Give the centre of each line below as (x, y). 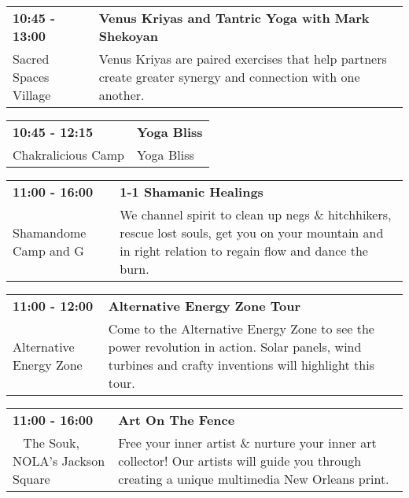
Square (31, 479)
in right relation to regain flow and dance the (244, 251)
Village (32, 95)
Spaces (31, 77)
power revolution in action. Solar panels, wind (235, 347)
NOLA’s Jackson (59, 461)
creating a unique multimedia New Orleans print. (254, 479)
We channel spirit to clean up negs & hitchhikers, (256, 214)
